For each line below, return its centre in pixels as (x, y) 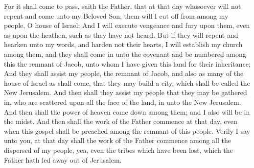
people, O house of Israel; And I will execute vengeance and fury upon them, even (127, 25)
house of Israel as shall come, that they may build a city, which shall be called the (127, 83)
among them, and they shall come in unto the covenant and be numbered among (125, 54)
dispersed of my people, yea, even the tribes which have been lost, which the (118, 150)
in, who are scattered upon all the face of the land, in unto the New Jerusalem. (123, 102)
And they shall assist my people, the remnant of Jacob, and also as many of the (124, 73)
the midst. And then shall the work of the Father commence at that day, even (121, 121)
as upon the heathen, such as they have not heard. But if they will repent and (121, 35)
